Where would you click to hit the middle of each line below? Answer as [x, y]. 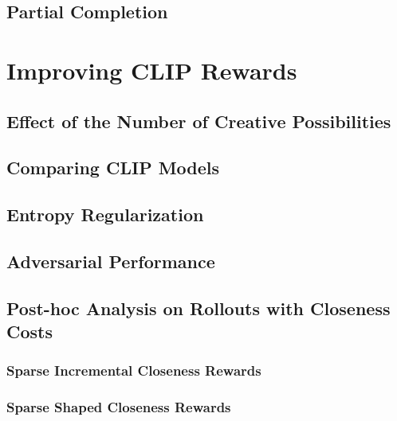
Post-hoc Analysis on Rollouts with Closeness [198, 308]
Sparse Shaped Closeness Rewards [119, 407]
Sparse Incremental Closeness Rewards [134, 370]
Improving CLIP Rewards [152, 70]
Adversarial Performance [111, 261]
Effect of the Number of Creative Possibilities [199, 121]
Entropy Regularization [105, 214]
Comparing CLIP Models [113, 168]
